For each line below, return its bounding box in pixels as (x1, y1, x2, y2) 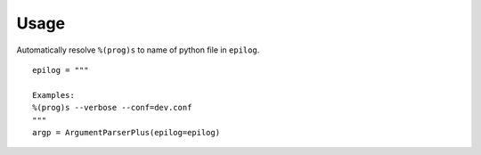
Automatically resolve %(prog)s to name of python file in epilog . (16, 45, 260, 55)
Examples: (32, 90, 75, 100)
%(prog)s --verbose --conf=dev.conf (32, 102, 192, 113)
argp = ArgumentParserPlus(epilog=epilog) (32, 127, 221, 137)
